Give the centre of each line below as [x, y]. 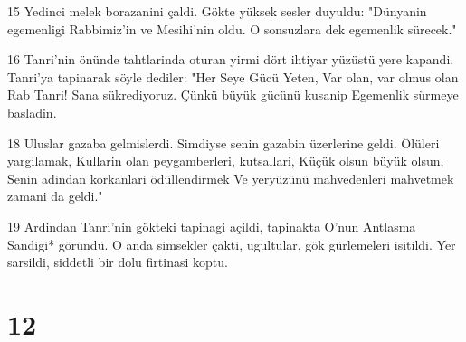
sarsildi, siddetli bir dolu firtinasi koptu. [118, 262]
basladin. [32, 112]
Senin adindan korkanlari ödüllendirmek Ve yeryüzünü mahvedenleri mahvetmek [231, 178]
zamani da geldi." [55, 196]
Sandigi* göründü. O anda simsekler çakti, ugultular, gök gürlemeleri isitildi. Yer [232, 244]
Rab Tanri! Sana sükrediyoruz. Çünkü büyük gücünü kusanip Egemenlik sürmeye [233, 95]
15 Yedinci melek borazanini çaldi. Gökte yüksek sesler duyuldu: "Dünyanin [217, 11]
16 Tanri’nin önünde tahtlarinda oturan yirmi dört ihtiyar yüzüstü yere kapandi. [231, 59]
